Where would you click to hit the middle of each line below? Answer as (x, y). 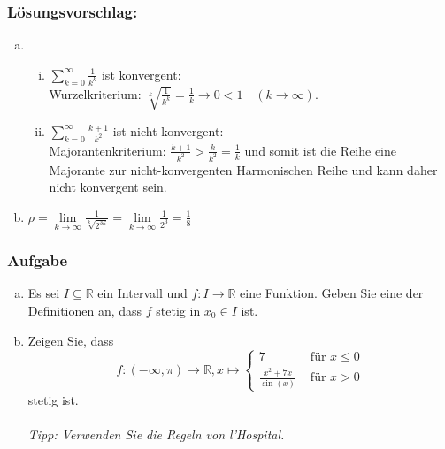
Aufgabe (38, 260)
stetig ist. (53, 399)
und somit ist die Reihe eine (321, 150)
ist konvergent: (141, 74)
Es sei (44, 293)
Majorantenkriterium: (107, 150)
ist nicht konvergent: (168, 130)
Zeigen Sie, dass (71, 340)
